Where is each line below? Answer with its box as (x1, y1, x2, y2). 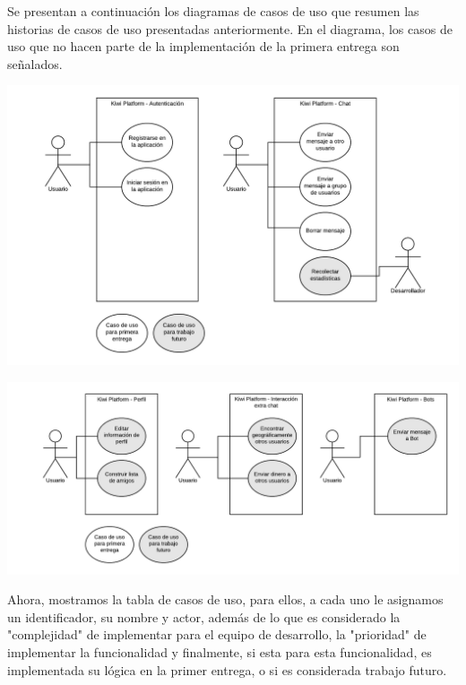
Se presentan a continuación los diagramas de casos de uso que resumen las (7, 2, 419, 20)
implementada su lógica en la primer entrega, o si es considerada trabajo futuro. (7, 660, 447, 679)
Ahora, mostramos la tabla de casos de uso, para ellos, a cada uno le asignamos (7, 590, 444, 609)
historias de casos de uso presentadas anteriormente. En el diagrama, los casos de (7, 19, 453, 38)
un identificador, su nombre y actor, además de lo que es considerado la (7, 607, 401, 626)
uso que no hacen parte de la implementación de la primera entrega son (7, 37, 400, 56)
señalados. (7, 54, 63, 73)
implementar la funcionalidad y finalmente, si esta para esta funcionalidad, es (7, 642, 432, 661)
